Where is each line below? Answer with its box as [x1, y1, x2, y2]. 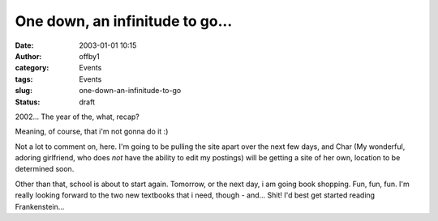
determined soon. [15, 164, 75, 174]
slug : [15, 86, 32, 96]
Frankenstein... [15, 202, 65, 211]
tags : [15, 74, 33, 84]
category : [15, 63, 49, 73]
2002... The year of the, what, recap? [15, 112, 140, 121]
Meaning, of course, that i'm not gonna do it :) [15, 126, 169, 137]
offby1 [79, 51, 101, 61]
